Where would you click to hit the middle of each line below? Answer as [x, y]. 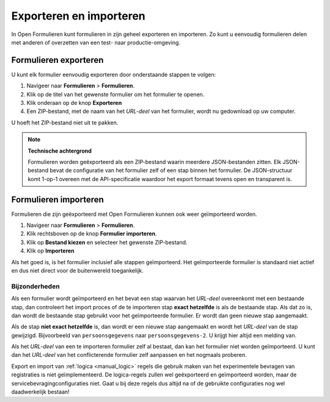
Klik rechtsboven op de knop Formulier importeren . [92, 234]
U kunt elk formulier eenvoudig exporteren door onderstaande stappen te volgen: [114, 74]
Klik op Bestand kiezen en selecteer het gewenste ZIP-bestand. [107, 242]
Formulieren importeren [57, 199]
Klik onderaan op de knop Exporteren [74, 103]
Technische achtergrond [60, 151]
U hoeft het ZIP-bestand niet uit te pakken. [65, 123]
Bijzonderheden [36, 286]
